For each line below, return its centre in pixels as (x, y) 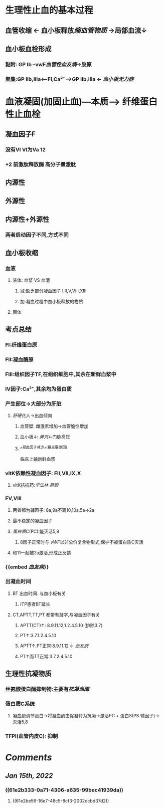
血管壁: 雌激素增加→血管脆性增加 (54, 426)
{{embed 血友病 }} (27, 567)
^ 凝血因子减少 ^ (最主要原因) (44, 448)
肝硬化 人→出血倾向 (32, 416)
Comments (29, 757)
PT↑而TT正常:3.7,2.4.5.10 (46, 656)
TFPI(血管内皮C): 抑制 (32, 736)
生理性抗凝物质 (28, 674)
